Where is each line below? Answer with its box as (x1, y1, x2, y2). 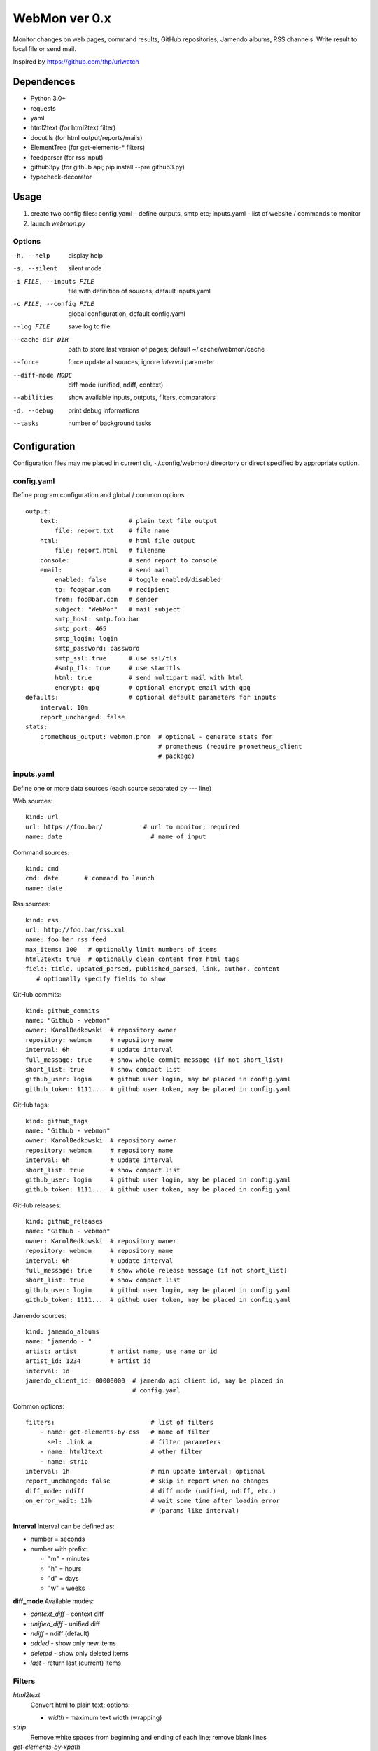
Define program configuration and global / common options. (13, 491, 187, 499)
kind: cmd (25, 864, 59, 872)
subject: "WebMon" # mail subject (55, 605, 181, 613)
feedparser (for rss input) (30, 153, 104, 161)
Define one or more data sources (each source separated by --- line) (13, 784, 212, 792)
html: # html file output (39, 537, 195, 544)
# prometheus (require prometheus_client (157, 742, 302, 751)
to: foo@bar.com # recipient (55, 586, 169, 593)
